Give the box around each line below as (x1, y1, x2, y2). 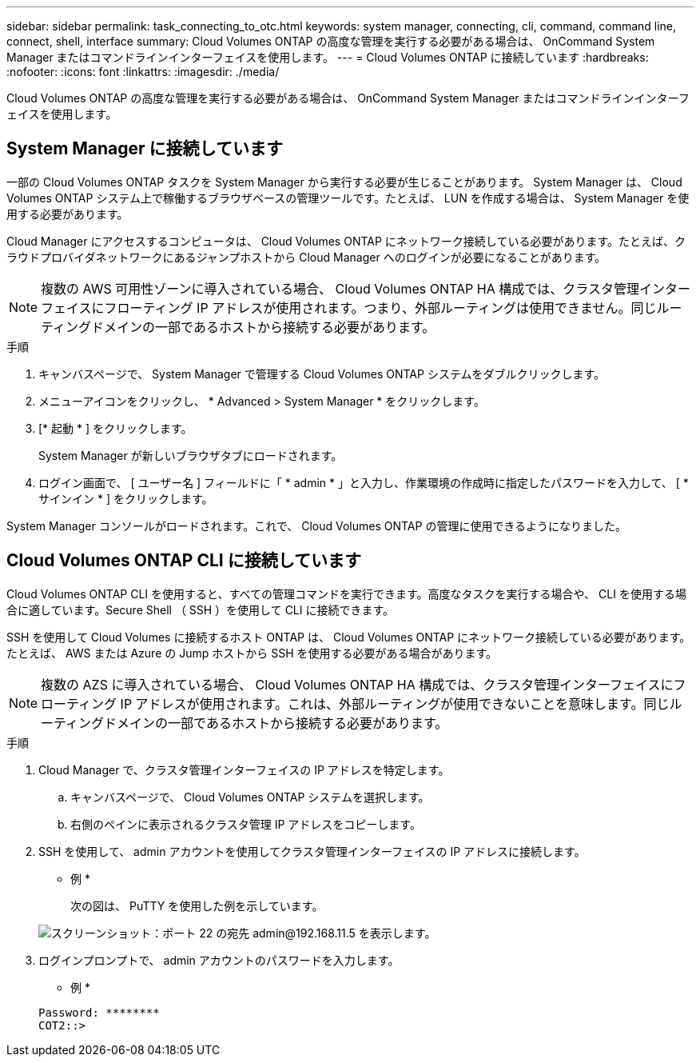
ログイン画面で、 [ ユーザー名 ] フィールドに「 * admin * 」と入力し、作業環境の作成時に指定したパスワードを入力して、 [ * (38, 475, 689, 490)
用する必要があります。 (6, 206, 129, 221)
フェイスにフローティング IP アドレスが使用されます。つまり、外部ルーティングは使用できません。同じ (41, 299, 657, 316)
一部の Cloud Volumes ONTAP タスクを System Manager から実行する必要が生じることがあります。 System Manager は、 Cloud (6, 174, 682, 189)
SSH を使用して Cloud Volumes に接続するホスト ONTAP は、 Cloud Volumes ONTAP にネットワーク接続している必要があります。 (6, 629, 691, 644)
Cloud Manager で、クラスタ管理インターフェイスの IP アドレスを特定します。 (38, 762, 450, 777)
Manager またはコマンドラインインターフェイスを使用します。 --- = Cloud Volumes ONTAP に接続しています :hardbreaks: (6, 50, 649, 64)
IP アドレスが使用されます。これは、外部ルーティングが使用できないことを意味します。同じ (120, 695, 670, 712)
